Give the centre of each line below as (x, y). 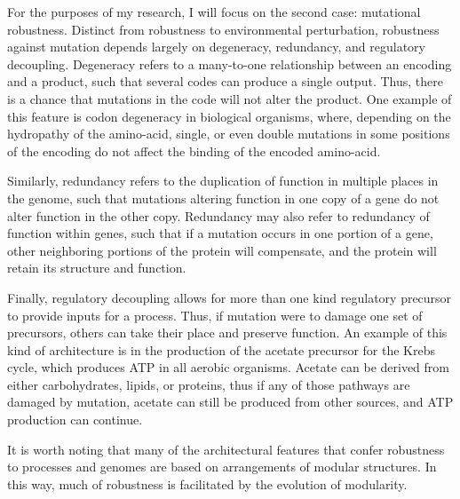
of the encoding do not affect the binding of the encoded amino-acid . (194, 150)
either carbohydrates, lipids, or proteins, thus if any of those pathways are (209, 384)
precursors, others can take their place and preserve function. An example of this (227, 333)
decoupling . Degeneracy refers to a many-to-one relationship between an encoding (230, 63)
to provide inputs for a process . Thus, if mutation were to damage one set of (215, 315)
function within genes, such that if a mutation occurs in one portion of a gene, (220, 233)
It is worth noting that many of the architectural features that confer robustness (226, 449)
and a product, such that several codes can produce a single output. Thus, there (225, 81)
